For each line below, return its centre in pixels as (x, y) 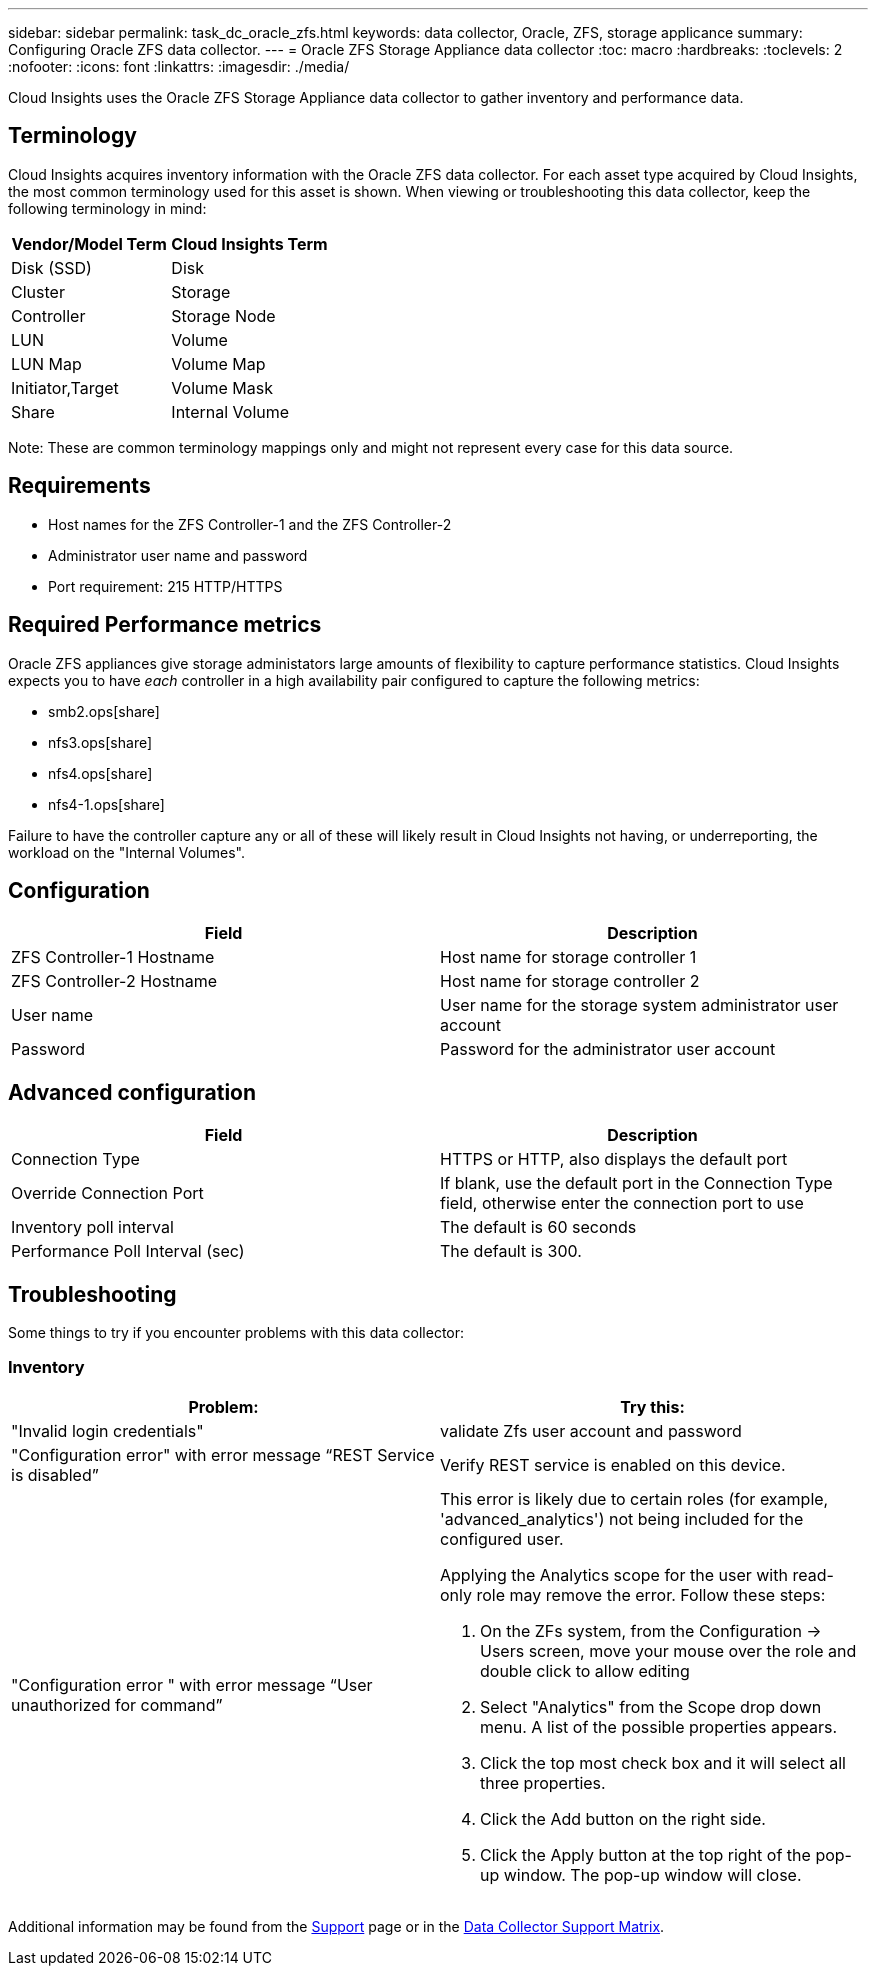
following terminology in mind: (107, 208)
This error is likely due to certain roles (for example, (634, 1498)
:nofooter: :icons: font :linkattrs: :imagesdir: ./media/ (179, 66)
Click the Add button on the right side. (623, 1818)
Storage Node (223, 315)
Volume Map (218, 363)
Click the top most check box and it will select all (663, 1762)
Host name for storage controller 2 (570, 981)
